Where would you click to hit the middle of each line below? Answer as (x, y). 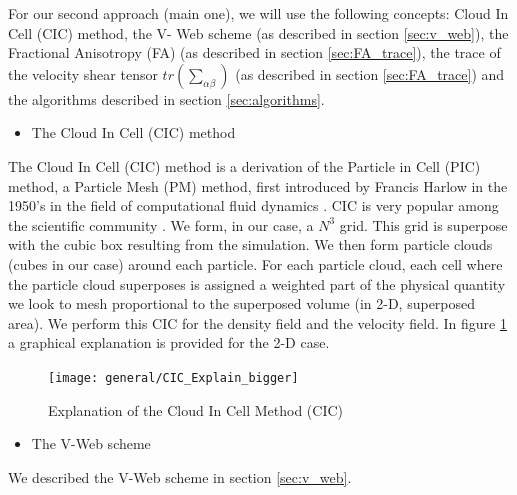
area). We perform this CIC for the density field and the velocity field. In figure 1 (257, 322)
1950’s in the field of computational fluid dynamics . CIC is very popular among (253, 205)
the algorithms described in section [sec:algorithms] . (166, 98)
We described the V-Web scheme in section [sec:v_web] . (180, 476)
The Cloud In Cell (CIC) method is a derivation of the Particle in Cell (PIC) (244, 165)
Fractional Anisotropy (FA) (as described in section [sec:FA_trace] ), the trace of (254, 52)
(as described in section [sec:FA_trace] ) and (370, 73)
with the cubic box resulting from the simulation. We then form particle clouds (250, 244)
